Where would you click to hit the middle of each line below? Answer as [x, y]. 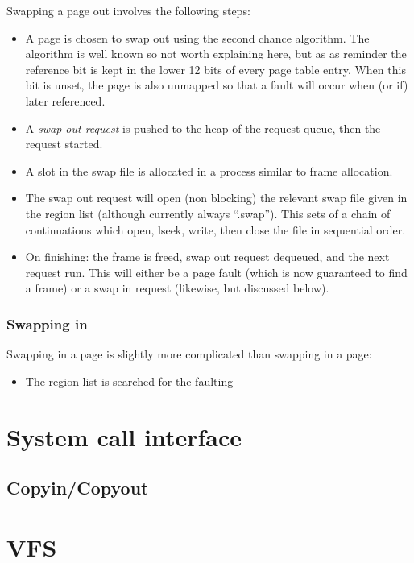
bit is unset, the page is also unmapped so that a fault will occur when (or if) [217, 85]
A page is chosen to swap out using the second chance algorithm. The [197, 37]
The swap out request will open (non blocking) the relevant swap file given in [216, 198]
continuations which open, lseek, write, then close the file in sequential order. [215, 229]
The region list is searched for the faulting [129, 381]
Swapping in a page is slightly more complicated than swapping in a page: [189, 354]
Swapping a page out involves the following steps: [128, 10]
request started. [64, 144]
